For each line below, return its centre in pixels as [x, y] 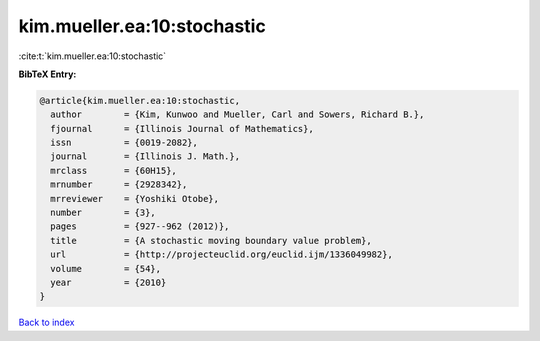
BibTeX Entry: [47, 74]
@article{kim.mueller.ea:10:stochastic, [139, 100]
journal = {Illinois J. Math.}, [145, 156]
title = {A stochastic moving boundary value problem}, [211, 240]
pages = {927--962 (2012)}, [140, 226]
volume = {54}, [106, 268]
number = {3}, [103, 213]
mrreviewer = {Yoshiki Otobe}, [135, 198]
